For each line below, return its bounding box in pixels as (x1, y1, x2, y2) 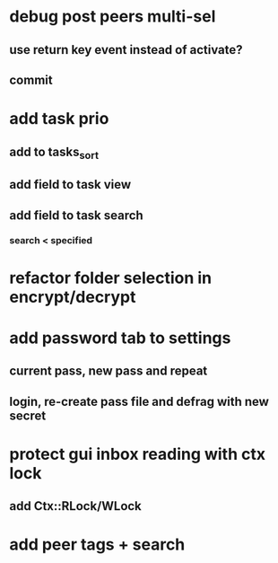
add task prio (9, 109, 109, 129)
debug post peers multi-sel (9, 6, 216, 27)
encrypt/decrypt (9, 286, 136, 307)
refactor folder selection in (9, 268, 213, 288)
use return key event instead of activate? (9, 42, 244, 57)
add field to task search (9, 207, 143, 223)
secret (9, 408, 47, 423)
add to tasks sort (9, 144, 100, 162)
